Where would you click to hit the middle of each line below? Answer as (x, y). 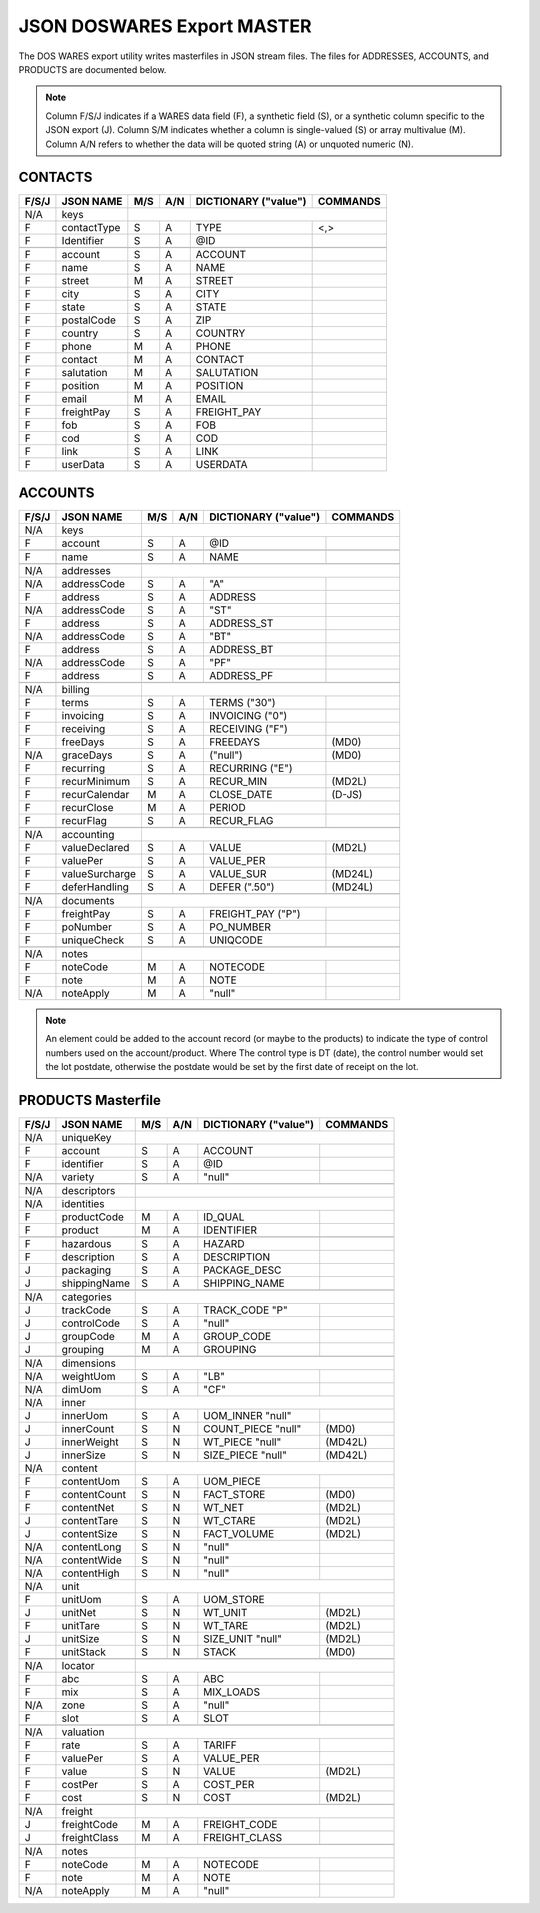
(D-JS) (347, 794)
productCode (93, 1217)
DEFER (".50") (241, 887)
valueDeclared (95, 847)
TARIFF (220, 1745)
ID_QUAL (224, 1217)
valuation (83, 1732)
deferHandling (95, 887)
